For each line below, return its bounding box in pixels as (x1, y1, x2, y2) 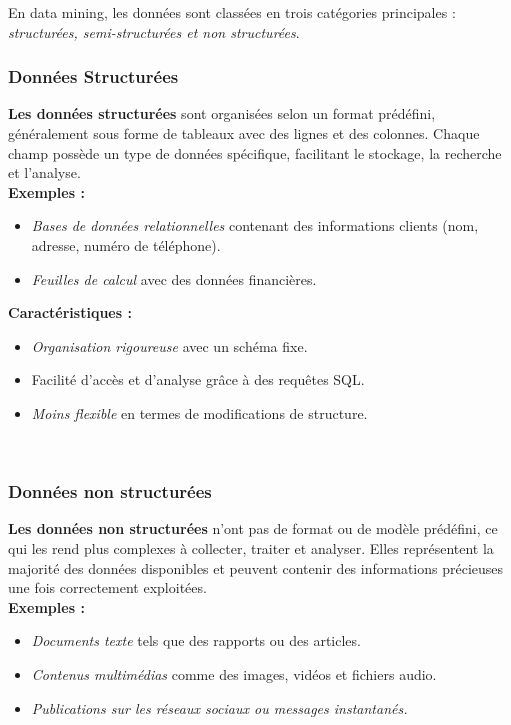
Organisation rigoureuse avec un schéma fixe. (31, 335, 308, 356)
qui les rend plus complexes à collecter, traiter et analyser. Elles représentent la (8, 537, 494, 558)
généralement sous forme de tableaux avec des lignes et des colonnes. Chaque (8, 123, 480, 143)
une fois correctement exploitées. (8, 577, 207, 598)
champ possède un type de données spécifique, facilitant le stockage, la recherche (8, 142, 502, 163)
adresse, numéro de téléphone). (31, 234, 221, 255)
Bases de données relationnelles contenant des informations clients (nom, (31, 215, 479, 236)
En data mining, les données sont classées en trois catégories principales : (8, 2, 456, 22)
